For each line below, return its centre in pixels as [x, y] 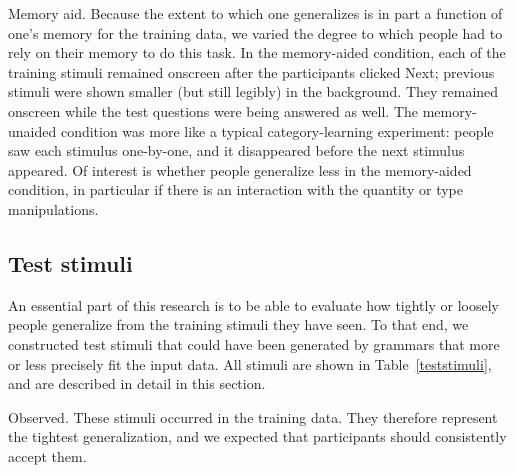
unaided [32, 130]
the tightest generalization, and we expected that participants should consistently [257, 436]
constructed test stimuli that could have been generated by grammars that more [254, 343]
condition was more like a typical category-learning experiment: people [277, 130]
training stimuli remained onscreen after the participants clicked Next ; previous [251, 71]
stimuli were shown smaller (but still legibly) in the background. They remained [253, 91]
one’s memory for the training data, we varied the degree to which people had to [255, 32]
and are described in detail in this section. [137, 383]
